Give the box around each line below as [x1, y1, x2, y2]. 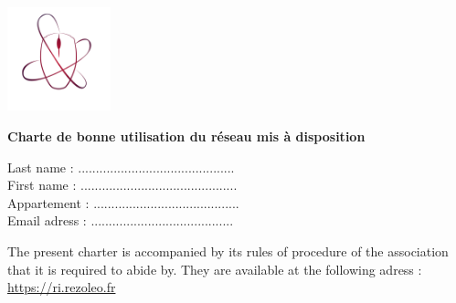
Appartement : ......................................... [7, 193, 239, 212]
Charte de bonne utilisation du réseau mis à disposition [7, 126, 366, 145]
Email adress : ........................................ [7, 211, 234, 230]
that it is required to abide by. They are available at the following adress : [7, 259, 422, 278]
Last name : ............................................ [7, 157, 235, 176]
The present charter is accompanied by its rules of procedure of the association [7, 241, 449, 260]
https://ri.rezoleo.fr [7, 277, 116, 297]
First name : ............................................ [7, 175, 238, 194]
